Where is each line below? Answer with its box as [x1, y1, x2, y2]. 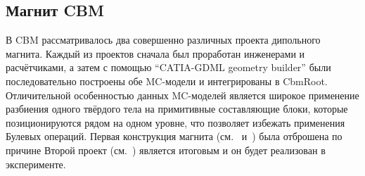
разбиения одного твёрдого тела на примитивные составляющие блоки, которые [6, 101, 348, 116]
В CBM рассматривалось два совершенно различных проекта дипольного [6, 32, 321, 47]
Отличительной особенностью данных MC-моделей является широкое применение [6, 87, 359, 102]
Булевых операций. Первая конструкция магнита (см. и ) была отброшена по [6, 129, 342, 144]
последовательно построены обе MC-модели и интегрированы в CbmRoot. [6, 73, 328, 88]
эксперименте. [6, 156, 66, 171]
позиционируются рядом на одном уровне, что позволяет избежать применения [6, 115, 345, 130]
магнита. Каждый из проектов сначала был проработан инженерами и [6, 46, 305, 61]
